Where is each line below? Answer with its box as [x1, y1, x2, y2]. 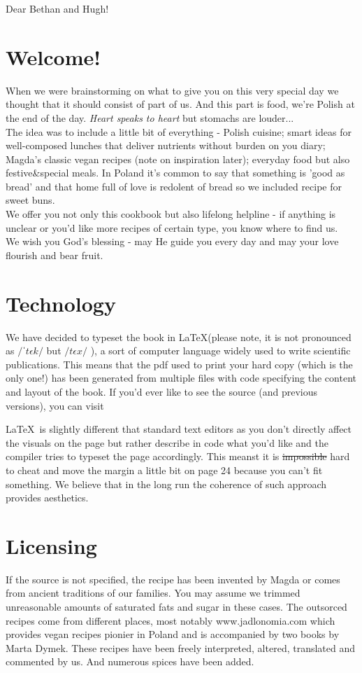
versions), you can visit [6, 398, 104, 412]
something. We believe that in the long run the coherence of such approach [6, 476, 327, 491]
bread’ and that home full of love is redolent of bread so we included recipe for [6, 179, 342, 193]
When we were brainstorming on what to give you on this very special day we [6, 83, 339, 97]
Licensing [6, 531, 97, 560]
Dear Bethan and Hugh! [6, 1, 109, 15]
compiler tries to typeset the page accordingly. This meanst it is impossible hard [6, 449, 350, 464]
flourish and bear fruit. [6, 247, 103, 262]
